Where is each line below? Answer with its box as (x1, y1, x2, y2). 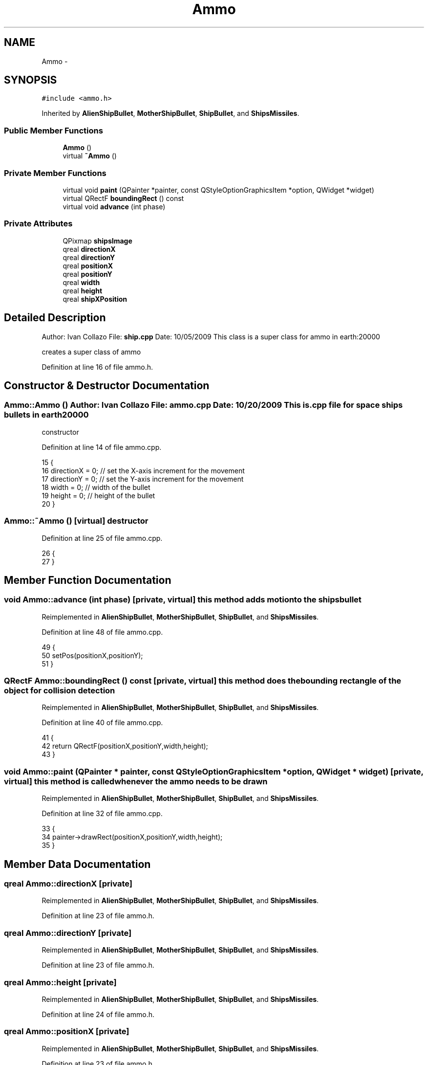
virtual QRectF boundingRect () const (63, 194, 184, 202)
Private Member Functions (4, 168, 107, 178)
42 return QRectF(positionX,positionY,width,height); (42, 742, 208, 751)
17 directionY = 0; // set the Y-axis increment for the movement (42, 474, 244, 483)
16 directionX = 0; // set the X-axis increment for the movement (42, 466, 245, 475)
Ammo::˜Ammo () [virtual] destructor (4, 516, 149, 526)
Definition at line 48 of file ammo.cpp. (42, 627, 163, 636)
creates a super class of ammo (42, 347, 141, 356)
